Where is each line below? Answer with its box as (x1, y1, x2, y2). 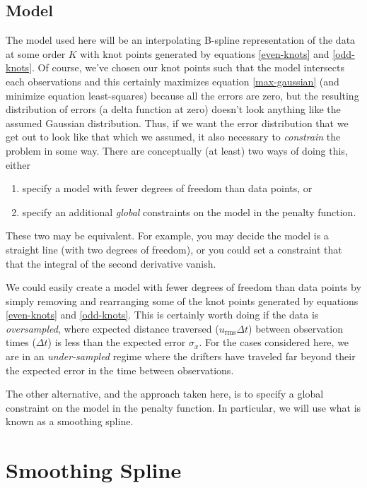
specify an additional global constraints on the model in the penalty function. (22, 204, 356, 219)
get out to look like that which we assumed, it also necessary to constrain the (6, 129, 341, 144)
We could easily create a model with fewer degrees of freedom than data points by (6, 280, 361, 294)
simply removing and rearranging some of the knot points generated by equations (6, 293, 359, 308)
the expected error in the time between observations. (6, 362, 234, 377)
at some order (6, 46, 66, 61)
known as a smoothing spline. (6, 414, 134, 429)
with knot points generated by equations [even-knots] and (80, 46, 330, 61)
